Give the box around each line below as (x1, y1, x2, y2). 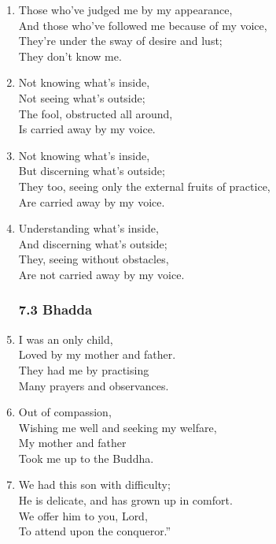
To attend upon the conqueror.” (18, 523, 171, 539)
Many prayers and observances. (18, 377, 169, 393)
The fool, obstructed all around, (18, 105, 173, 121)
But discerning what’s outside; (18, 162, 165, 179)
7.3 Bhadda (18, 300, 93, 319)
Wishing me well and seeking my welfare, (18, 419, 217, 435)
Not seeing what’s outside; (18, 89, 145, 106)
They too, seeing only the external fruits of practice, (18, 177, 270, 194)
